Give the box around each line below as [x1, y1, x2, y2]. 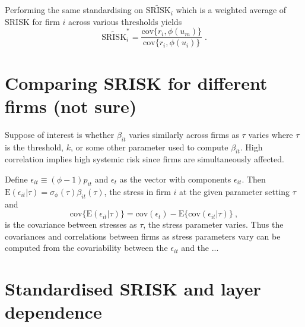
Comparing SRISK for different [5, 70, 268, 95]
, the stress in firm [104, 185, 171, 197]
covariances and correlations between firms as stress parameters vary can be [5, 229, 281, 242]
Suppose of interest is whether [5, 128, 115, 140]
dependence [5, 300, 102, 324]
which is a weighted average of [176, 4, 287, 16]
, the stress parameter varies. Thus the [143, 218, 284, 231]
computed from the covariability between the [5, 241, 168, 254]
